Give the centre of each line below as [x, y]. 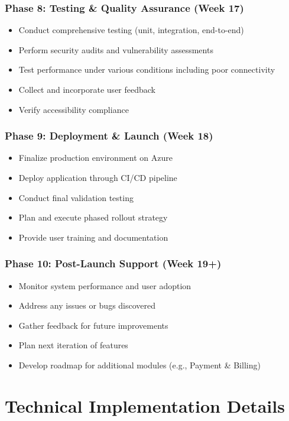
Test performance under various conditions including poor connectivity [147, 69]
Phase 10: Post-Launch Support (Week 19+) [113, 263]
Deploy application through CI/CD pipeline [98, 177]
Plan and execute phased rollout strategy [93, 217]
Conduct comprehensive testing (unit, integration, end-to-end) [131, 30]
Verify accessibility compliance [74, 109]
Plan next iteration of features [73, 345]
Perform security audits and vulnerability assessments [116, 49]
